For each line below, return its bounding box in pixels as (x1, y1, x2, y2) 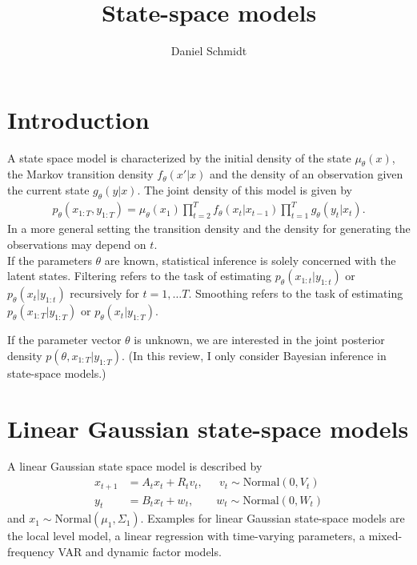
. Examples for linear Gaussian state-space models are (140, 510, 405, 527)
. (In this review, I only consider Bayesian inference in (122, 347, 387, 363)
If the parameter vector (7, 331, 122, 348)
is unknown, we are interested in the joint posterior (134, 331, 385, 348)
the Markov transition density (7, 166, 154, 182)
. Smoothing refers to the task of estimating (188, 285, 403, 302)
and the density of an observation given (210, 166, 403, 182)
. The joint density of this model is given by (137, 182, 352, 198)
